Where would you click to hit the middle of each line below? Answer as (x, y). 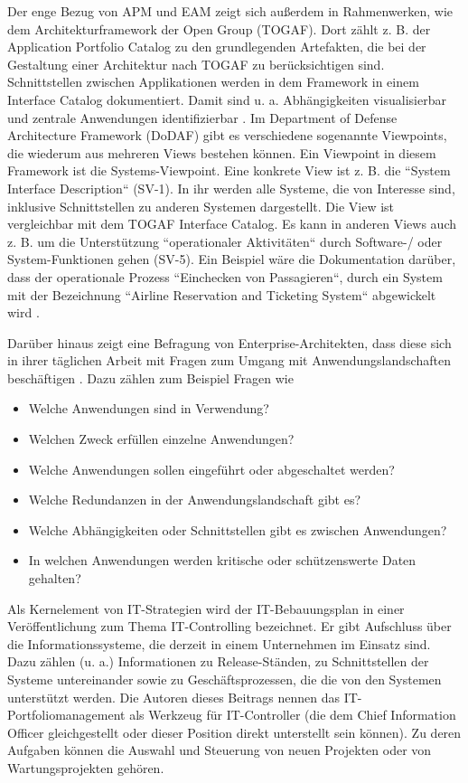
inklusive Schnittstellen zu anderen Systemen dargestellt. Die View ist (201, 206)
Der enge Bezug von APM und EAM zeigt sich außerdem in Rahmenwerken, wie (230, 11)
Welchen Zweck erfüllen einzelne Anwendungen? (161, 439)
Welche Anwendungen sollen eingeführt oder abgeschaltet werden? (211, 469)
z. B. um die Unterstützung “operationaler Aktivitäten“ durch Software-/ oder (225, 241)
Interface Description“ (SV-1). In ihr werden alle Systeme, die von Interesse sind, (231, 188)
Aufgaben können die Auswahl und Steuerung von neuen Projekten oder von (220, 750)
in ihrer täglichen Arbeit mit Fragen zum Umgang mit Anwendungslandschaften (229, 360)
